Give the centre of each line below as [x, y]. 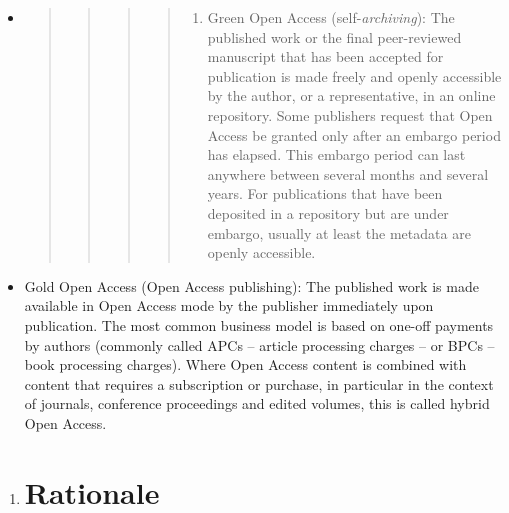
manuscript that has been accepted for [325, 56]
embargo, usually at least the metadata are [339, 232]
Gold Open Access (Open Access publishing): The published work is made [251, 285]
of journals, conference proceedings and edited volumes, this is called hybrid [257, 403]
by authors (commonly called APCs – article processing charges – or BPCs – [259, 344]
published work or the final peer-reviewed [334, 36]
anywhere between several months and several [348, 173]
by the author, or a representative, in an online [351, 95]
